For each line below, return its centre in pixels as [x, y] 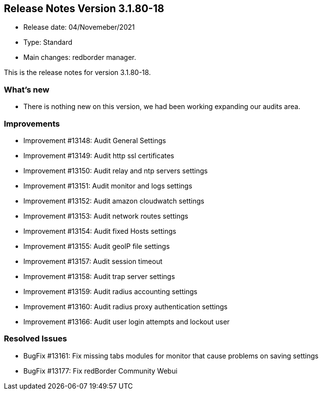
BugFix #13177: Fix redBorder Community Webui [100, 371]
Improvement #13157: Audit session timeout [93, 261]
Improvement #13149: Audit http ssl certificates [99, 155]
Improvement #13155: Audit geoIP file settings [97, 246]
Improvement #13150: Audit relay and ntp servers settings [116, 170]
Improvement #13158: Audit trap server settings [99, 276]
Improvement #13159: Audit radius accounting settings [110, 291]
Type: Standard [48, 42]
